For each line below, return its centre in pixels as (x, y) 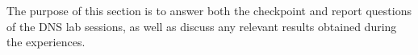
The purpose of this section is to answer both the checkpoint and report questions (209, 10)
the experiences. (46, 42)
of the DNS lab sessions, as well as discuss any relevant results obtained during (202, 26)
